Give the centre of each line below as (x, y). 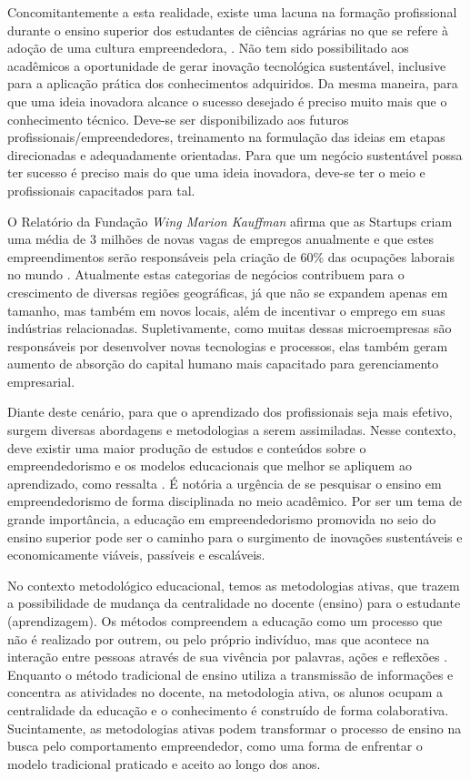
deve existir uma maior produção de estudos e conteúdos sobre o (187, 447)
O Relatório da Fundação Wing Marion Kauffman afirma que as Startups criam (230, 221)
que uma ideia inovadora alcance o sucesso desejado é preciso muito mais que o (227, 101)
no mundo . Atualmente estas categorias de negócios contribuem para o (206, 274)
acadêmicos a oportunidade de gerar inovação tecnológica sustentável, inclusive (227, 65)
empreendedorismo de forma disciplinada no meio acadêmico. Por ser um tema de (235, 501)
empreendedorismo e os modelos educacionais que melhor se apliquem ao (210, 465)
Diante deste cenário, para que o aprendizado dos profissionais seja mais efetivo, (230, 412)
